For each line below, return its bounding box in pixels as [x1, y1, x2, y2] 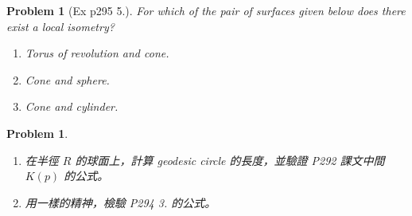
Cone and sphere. [25, 71, 110, 88]
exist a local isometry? [6, 18, 115, 34]
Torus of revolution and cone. [25, 45, 169, 61]
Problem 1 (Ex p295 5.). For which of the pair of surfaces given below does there [6, 2, 406, 18]
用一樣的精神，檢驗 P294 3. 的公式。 [25, 194, 216, 210]
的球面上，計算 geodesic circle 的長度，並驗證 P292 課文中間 [75, 151, 385, 168]
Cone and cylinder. [25, 98, 119, 115]
